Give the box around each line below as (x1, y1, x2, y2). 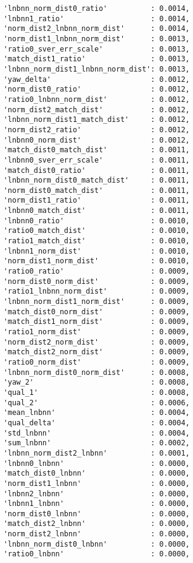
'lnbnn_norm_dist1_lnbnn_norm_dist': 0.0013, (3, 64, 190, 73)
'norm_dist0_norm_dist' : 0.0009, (3, 277, 190, 286)
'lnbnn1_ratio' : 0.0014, (3, 14, 190, 23)
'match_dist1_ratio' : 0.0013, (3, 55, 190, 64)
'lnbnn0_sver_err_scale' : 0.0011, (3, 155, 190, 164)
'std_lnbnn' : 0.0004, (3, 428, 190, 437)
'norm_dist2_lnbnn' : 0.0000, (3, 530, 190, 539)
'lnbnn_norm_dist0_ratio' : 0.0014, (3, 4, 190, 13)
